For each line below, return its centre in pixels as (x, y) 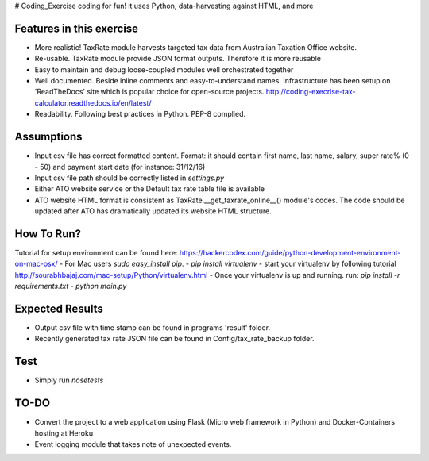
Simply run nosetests (69, 380)
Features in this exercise (77, 28)
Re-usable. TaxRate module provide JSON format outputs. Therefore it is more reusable (178, 59)
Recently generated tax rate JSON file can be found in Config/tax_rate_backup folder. (174, 339)
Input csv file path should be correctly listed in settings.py (129, 178)
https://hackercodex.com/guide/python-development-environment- (290, 253)
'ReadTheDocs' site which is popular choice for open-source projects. (149, 92)
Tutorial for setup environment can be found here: (96, 253)
